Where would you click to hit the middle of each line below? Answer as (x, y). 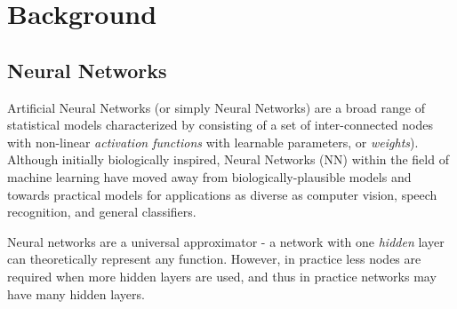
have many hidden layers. (76, 293)
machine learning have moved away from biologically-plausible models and (209, 176)
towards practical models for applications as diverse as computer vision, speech (222, 194)
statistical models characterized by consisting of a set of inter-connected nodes (220, 125)
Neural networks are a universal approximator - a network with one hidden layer (226, 241)
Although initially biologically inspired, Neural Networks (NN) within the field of (228, 159)
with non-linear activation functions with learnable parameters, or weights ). (213, 142)
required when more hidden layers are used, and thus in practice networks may (222, 276)
